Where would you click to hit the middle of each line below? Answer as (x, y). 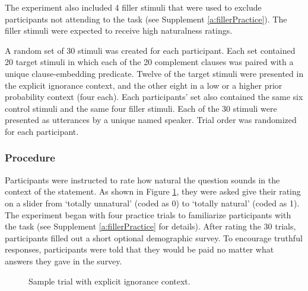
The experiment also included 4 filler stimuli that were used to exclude (133, 7)
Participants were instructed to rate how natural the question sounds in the (142, 180)
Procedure (30, 158)
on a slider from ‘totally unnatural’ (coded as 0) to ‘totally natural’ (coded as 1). (152, 203)
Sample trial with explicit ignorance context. (109, 281)
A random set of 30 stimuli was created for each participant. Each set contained (150, 50)
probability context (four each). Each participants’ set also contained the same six (154, 97)
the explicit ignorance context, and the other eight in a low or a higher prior (144, 85)
